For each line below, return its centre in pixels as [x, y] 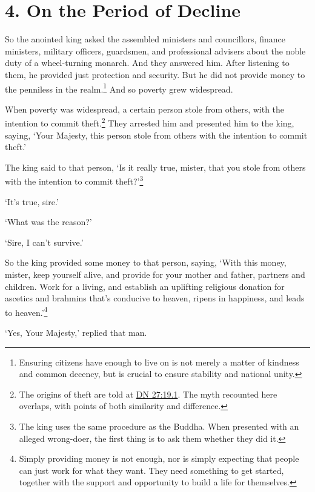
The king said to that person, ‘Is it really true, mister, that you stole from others [155, 167]
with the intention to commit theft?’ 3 [74, 180]
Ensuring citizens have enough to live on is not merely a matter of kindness [159, 362]
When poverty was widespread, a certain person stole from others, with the [145, 109]
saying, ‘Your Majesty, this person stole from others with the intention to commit [156, 135]
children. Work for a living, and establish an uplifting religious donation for [145, 286]
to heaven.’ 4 [26, 311]
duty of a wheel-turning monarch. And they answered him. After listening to [147, 63]
